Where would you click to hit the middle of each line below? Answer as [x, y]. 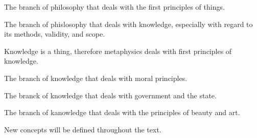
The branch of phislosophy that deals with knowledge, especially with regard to [128, 24]
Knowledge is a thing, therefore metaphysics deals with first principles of [118, 51]
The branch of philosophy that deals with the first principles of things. [114, 7]
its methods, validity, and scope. [55, 34]
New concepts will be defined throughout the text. [83, 129]
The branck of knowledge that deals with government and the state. [110, 95]
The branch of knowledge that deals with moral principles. [96, 78]
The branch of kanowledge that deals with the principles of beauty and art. [122, 112]
